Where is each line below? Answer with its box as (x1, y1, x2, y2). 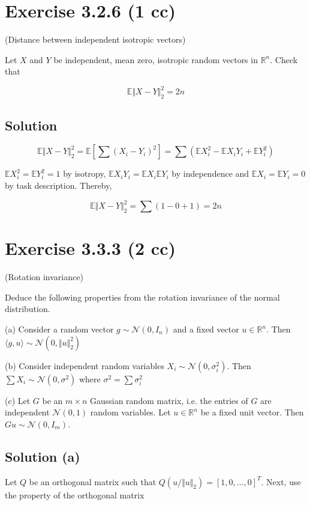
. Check (270, 53, 298, 66)
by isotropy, (63, 167, 106, 180)
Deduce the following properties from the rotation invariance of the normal (5, 290, 280, 303)
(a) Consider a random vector (5, 323, 114, 335)
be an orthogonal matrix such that (29, 475, 156, 488)
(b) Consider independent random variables (5, 359, 164, 372)
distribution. (5, 302, 50, 315)
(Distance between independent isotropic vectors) (5, 33, 186, 46)
